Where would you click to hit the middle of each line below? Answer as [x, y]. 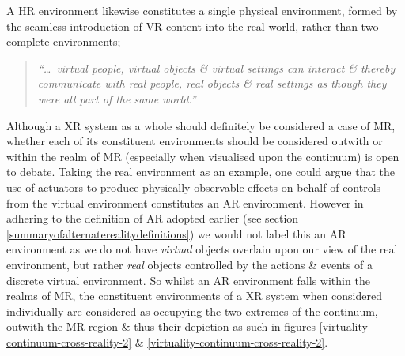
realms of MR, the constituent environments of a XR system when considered [194, 296]
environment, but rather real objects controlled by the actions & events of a [190, 264]
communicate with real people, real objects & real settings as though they [212, 83]
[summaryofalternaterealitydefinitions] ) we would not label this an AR [176, 233]
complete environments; [64, 41]
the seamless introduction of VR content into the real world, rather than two [193, 26]
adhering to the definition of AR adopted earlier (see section [153, 218]
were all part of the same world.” [117, 98]
